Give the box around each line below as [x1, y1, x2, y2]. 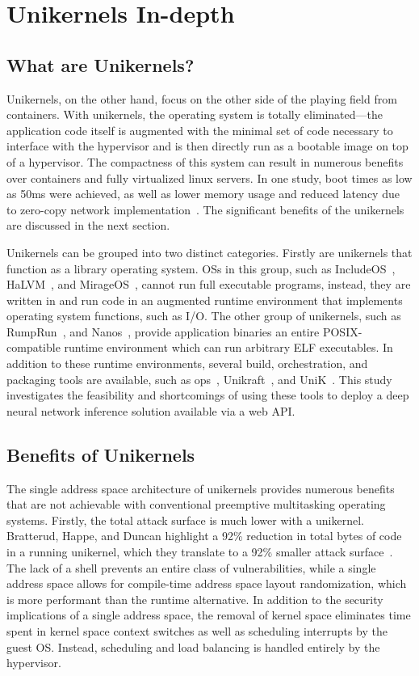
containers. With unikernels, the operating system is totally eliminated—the [6, 106, 383, 123]
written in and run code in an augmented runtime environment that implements [6, 291, 403, 308]
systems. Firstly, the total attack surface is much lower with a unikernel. [6, 511, 364, 528]
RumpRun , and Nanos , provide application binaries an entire [6, 323, 320, 340]
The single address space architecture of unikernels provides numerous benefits [6, 480, 395, 496]
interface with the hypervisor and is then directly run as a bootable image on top [6, 137, 409, 154]
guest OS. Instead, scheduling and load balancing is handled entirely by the [6, 638, 380, 655]
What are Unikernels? [6, 52, 195, 77]
